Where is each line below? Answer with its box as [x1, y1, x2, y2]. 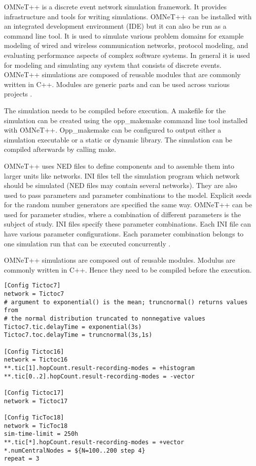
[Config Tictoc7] [4, 282, 61, 289]
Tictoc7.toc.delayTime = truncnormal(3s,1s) [4, 331, 152, 339]
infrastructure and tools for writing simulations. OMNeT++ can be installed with [4, 11, 252, 21]
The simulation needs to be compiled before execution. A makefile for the [4, 105, 226, 115]
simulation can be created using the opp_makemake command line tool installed [4, 115, 248, 125]
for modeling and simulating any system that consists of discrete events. [4, 59, 221, 70]
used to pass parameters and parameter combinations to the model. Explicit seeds [4, 189, 252, 200]
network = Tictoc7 [4, 290, 64, 298]
